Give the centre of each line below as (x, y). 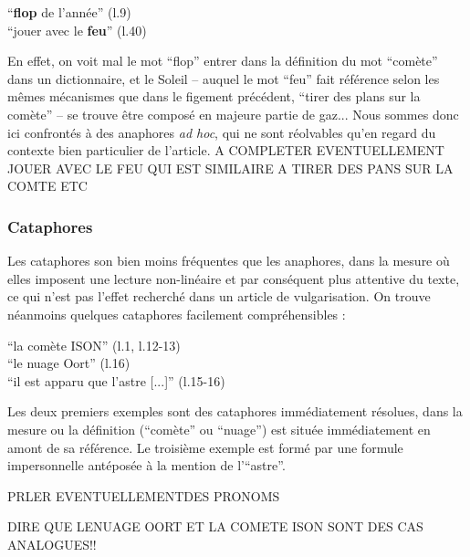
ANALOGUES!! (52, 544)
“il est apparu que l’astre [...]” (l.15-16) (116, 380)
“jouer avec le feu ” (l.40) (77, 30)
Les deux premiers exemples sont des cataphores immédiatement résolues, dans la (235, 411)
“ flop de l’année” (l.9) (69, 12)
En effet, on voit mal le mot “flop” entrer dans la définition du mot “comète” (223, 61)
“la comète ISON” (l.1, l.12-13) (94, 345)
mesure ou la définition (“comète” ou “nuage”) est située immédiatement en (219, 429)
